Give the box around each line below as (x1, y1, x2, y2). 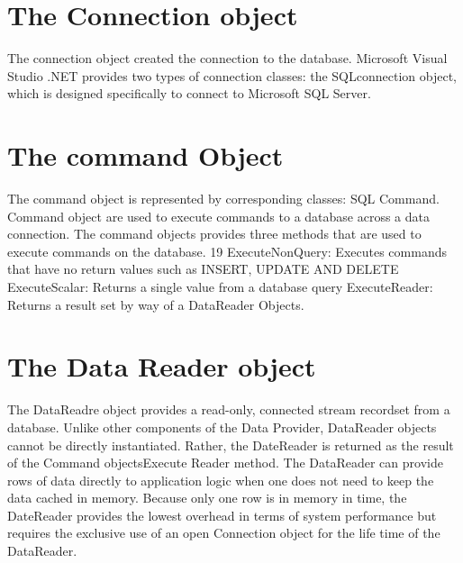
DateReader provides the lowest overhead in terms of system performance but (7, 505, 437, 524)
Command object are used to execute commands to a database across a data (7, 206, 430, 225)
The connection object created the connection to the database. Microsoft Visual (7, 49, 448, 68)
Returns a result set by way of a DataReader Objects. (7, 295, 304, 313)
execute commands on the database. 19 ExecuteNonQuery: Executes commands (7, 241, 447, 260)
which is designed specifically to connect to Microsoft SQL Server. (7, 84, 371, 103)
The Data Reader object (7, 348, 316, 385)
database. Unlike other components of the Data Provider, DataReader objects (7, 417, 437, 436)
